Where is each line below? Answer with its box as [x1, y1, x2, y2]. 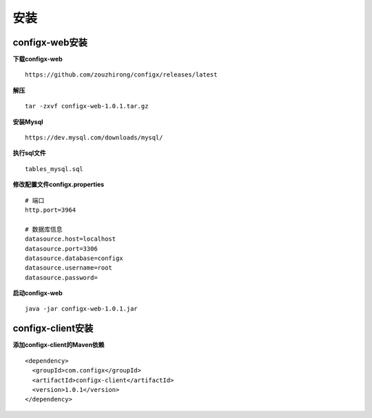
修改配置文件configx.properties [12, 180, 105, 189]
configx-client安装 [12, 323, 94, 335]
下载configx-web [12, 55, 63, 63]
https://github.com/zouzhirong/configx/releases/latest [25, 71, 218, 79]
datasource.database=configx [25, 254, 123, 262]
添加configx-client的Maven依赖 [12, 341, 105, 349]
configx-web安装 [12, 37, 87, 48]
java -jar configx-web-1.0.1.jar [25, 305, 138, 313]
